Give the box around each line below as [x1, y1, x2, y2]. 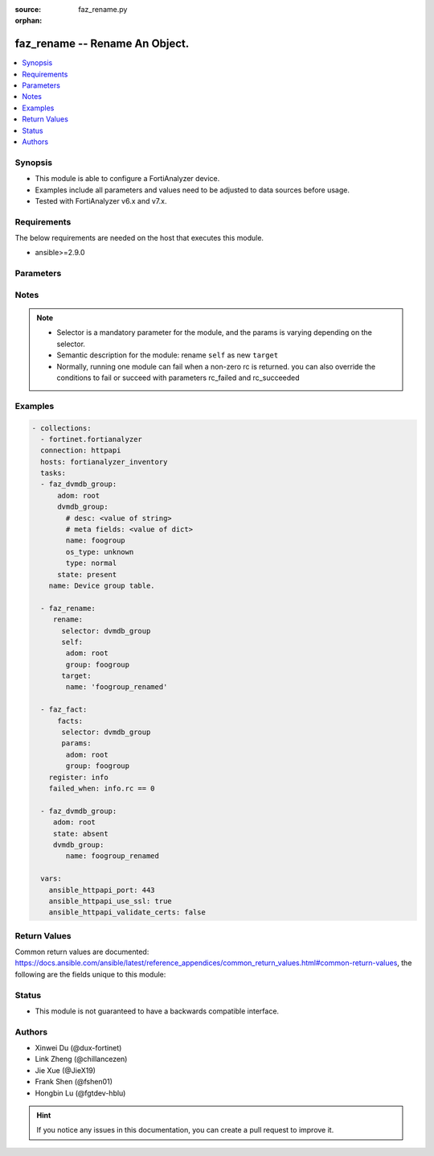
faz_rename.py [78, 5, 128, 14]
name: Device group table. [48, 580, 156, 590]
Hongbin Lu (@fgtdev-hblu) [35, 1088, 126, 1098]
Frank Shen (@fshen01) [35, 1077, 113, 1087]
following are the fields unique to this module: [14, 969, 166, 979]
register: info [48, 773, 108, 782]
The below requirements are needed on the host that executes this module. [14, 233, 264, 243]
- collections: [31, 423, 92, 432]
